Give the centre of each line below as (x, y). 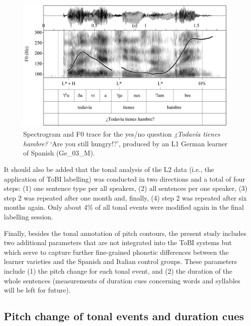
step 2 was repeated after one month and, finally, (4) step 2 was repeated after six (125, 197)
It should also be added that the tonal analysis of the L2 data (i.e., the (109, 169)
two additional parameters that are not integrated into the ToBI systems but (118, 242)
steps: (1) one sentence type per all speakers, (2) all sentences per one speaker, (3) (126, 188)
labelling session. (29, 216)
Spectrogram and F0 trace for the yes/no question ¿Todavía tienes (122, 134)
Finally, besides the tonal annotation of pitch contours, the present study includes (125, 233)
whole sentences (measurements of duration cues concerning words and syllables (122, 280)
